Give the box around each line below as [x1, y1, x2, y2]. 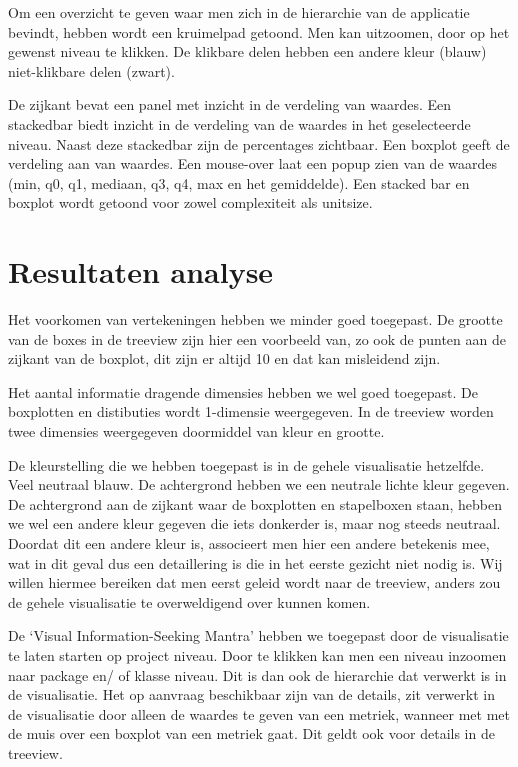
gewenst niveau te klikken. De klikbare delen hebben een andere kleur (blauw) [8, 41, 487, 62]
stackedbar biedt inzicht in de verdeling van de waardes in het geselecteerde [8, 113, 471, 134]
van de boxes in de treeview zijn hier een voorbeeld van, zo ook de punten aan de [8, 328, 506, 349]
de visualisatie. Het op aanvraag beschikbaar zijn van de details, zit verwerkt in [8, 684, 495, 705]
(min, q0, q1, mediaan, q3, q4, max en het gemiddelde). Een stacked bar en [8, 172, 470, 193]
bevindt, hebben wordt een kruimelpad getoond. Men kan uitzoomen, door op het [8, 21, 510, 42]
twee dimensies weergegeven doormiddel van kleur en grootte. [8, 421, 385, 442]
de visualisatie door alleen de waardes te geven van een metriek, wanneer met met [8, 703, 510, 724]
